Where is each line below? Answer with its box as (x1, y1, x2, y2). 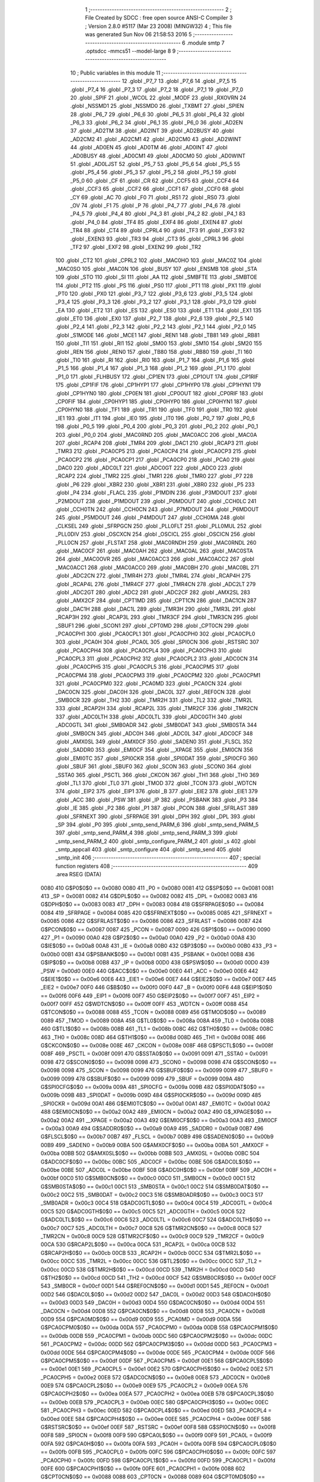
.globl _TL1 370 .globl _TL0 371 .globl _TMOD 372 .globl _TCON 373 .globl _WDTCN (55, 780, 257, 787)
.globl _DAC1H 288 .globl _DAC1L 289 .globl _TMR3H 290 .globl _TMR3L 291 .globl (55, 605, 256, 612)
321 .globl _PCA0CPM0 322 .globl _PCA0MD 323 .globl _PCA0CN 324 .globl (55, 680, 242, 687)
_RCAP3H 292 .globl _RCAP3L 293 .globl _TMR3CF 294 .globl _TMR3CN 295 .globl (55, 614, 258, 621)
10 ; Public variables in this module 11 (70, 69, 161, 76)
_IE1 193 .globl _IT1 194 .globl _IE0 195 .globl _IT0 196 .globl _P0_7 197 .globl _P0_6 (55, 414, 255, 421)
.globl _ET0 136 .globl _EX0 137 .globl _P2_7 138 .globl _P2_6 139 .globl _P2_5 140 (55, 315, 254, 322)
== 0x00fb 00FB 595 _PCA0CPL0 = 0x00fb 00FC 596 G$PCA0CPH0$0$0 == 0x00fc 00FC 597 (40, 1448, 276, 1455)
